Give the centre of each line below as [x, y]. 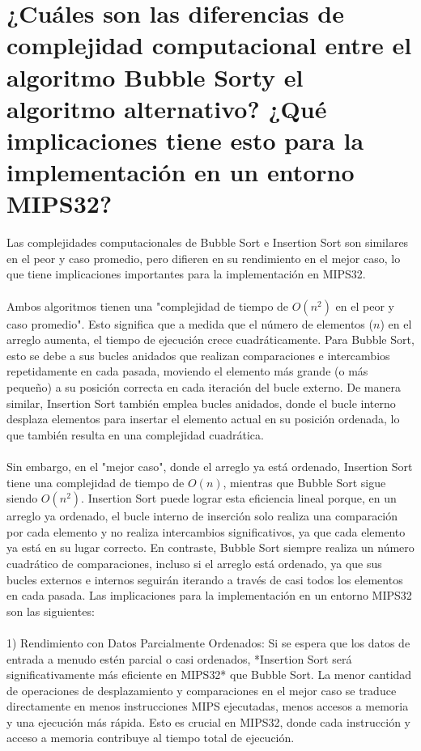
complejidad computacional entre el [209, 45]
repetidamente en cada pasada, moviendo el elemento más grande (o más [187, 371]
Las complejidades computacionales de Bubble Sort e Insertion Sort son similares [208, 242]
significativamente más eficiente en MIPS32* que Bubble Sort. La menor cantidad [209, 675]
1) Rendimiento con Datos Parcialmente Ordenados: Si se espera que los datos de [208, 642]
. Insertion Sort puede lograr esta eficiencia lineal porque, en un [239, 498]
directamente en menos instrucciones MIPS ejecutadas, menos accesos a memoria [208, 706]
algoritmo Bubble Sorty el [155, 76]
